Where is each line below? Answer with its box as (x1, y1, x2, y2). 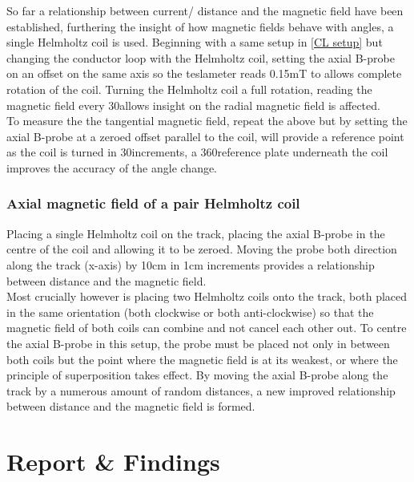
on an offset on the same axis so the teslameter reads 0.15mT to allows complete (6, 65, 402, 82)
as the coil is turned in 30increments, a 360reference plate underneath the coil (6, 144, 388, 160)
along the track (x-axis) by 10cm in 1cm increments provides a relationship (6, 256, 375, 273)
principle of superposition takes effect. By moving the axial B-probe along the (6, 367, 388, 383)
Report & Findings (6, 445, 220, 478)
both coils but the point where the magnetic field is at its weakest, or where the (6, 350, 398, 367)
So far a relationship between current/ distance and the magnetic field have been (6, 2, 404, 18)
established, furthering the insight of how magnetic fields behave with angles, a (6, 18, 394, 34)
